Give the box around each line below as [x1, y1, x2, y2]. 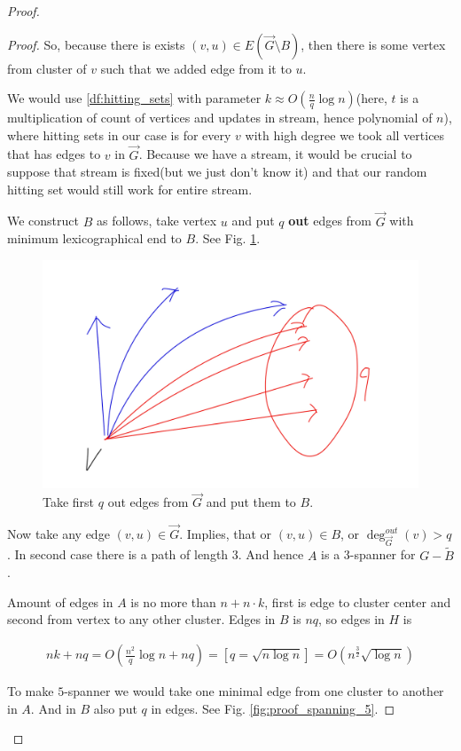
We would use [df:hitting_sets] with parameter [7, 89, 262, 107]
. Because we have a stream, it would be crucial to [138, 145, 412, 163]
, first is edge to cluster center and [264, 592, 451, 611]
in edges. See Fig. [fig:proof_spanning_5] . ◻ [151, 699, 395, 717]
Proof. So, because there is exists [7, 35, 185, 53]
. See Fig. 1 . [195, 229, 261, 248]
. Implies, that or [179, 525, 272, 543]
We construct [7, 211, 80, 230]
